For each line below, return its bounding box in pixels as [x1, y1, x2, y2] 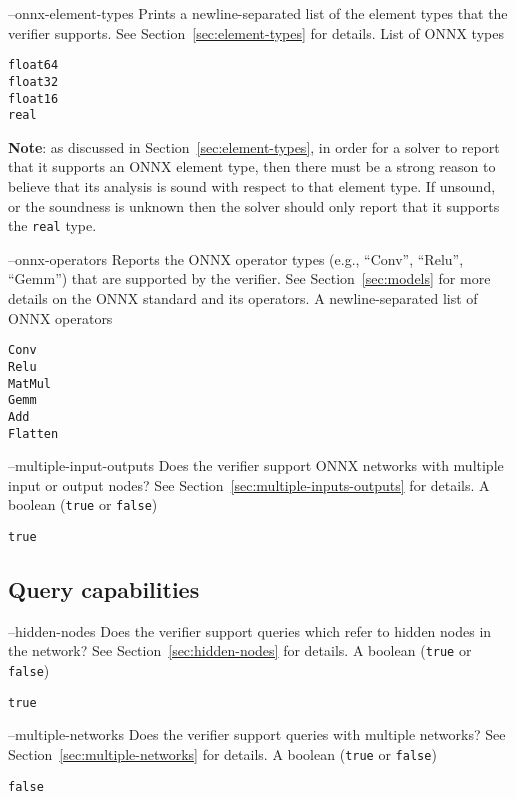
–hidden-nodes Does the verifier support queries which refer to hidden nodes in [8, 620, 492, 641]
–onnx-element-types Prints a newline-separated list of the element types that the [8, 3, 508, 23]
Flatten [8, 426, 59, 441]
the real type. [8, 215, 97, 236]
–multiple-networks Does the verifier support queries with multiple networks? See [8, 724, 506, 745]
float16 [8, 91, 59, 106]
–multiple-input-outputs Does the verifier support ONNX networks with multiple [8, 455, 504, 476]
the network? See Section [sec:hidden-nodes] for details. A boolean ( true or [8, 640, 472, 661]
